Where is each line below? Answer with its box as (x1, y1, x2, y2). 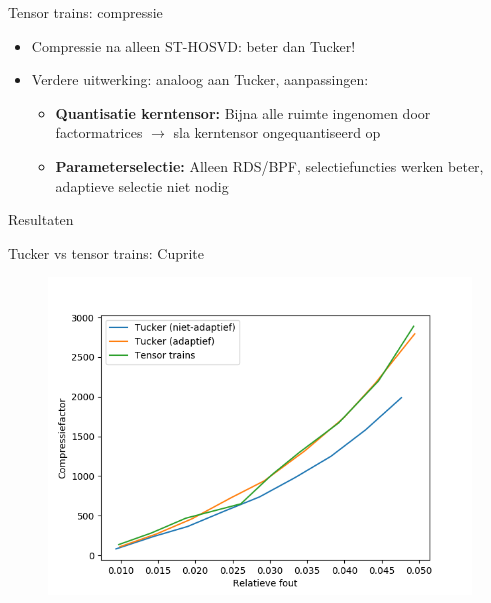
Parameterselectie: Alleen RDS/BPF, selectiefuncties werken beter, (55, 155, 484, 176)
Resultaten (8, 209, 74, 230)
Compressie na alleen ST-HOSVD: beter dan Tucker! (31, 35, 356, 56)
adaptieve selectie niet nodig (55, 175, 229, 196)
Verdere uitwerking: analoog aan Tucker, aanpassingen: (31, 69, 369, 90)
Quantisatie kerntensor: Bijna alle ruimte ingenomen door (55, 102, 431, 123)
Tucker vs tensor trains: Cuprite (8, 242, 204, 263)
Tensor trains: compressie (8, 2, 163, 22)
